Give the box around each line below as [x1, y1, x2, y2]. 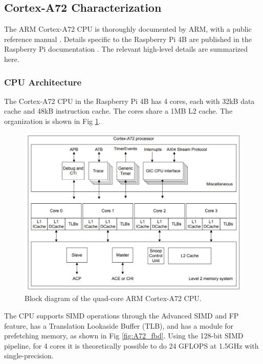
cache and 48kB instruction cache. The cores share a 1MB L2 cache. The [4, 105, 233, 116]
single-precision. [4, 350, 54, 361]
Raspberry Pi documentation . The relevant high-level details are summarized [4, 44, 248, 54]
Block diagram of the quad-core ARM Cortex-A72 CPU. [25, 293, 202, 304]
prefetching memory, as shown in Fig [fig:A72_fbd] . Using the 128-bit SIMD [4, 330, 244, 341]
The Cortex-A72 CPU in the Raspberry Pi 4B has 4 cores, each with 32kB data [4, 95, 255, 106]
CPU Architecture [4, 75, 82, 88]
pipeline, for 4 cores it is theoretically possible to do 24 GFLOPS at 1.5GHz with [4, 340, 259, 351]
